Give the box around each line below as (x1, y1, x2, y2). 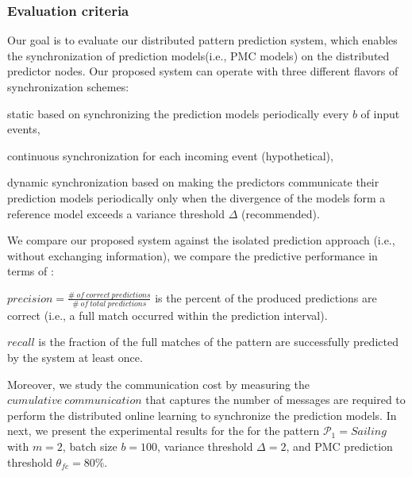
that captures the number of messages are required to (145, 391, 406, 408)
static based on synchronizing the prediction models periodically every (7, 105, 349, 121)
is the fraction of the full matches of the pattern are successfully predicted (38, 333, 399, 350)
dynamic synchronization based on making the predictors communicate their (7, 174, 379, 190)
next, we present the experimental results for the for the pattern (7, 422, 320, 439)
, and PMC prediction (286, 437, 393, 454)
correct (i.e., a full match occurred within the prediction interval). (7, 306, 328, 323)
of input (360, 105, 400, 121)
